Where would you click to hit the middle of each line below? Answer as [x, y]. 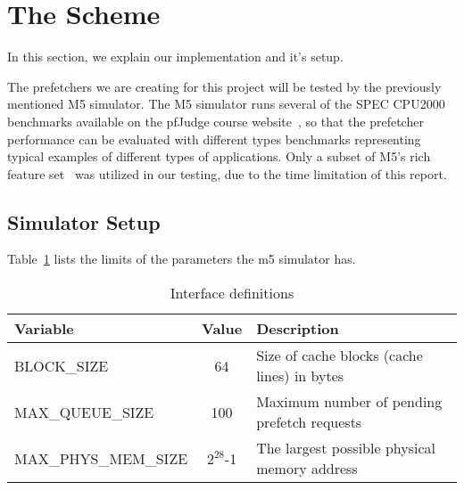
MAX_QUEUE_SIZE [84, 412]
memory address [307, 469]
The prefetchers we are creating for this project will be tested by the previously [224, 86]
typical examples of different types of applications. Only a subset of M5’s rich [219, 156]
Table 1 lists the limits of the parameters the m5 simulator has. [182, 259]
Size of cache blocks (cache [340, 355]
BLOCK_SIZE [62, 365]
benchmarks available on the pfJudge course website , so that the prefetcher [215, 121]
